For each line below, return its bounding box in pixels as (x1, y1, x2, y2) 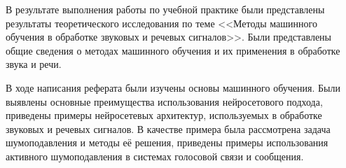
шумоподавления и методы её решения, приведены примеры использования (6, 135, 328, 150)
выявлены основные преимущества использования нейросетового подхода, (6, 94, 323, 108)
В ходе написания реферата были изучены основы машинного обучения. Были (6, 80, 340, 94)
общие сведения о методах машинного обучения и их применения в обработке (6, 43, 340, 57)
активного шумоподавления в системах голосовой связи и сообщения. (6, 148, 304, 163)
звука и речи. (6, 57, 62, 71)
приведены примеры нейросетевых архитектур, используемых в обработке (6, 108, 322, 122)
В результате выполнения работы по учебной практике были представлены (6, 2, 325, 16)
